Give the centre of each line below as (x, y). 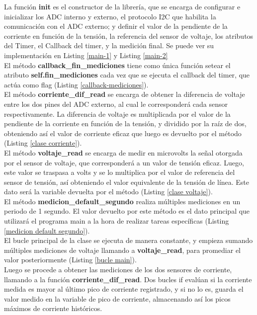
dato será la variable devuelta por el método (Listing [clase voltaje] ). (108, 192)
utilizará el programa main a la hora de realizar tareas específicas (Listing (117, 221)
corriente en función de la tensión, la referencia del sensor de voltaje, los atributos (129, 36)
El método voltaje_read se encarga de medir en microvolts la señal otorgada (123, 152)
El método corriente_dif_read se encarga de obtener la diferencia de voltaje (125, 94)
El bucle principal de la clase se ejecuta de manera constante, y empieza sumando (128, 240)
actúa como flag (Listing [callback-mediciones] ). (76, 84)
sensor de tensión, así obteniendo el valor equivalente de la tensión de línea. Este (127, 182)
